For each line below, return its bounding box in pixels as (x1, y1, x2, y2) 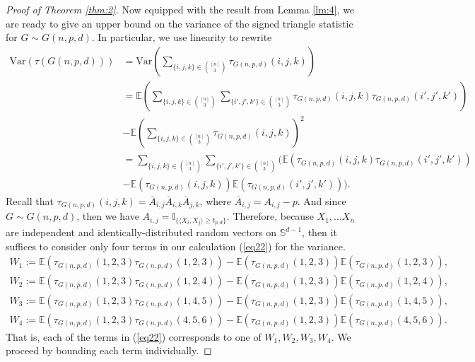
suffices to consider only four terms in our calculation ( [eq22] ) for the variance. (6, 238, 346, 253)
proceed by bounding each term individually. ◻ (6, 343, 212, 358)
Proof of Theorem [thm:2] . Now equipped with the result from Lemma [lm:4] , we (6, 2, 355, 16)
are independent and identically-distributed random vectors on (6, 225, 277, 240)
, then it (302, 225, 337, 240)
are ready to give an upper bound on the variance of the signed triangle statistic (6, 16, 353, 30)
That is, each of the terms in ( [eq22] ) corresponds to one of (6, 329, 262, 344)
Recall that (6, 193, 54, 208)
